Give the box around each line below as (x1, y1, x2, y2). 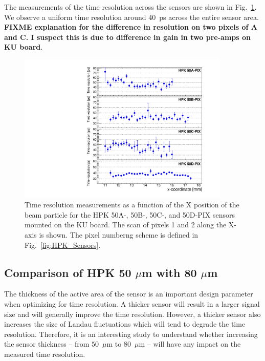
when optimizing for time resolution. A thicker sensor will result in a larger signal (4, 299, 260, 309)
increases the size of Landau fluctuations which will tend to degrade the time (4, 318, 246, 329)
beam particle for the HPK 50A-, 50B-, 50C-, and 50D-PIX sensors (25, 209, 235, 220)
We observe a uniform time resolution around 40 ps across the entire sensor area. (4, 11, 259, 22)
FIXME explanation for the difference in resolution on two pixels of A (4, 22, 257, 32)
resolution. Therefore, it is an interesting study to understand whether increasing (4, 328, 258, 339)
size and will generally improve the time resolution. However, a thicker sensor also (4, 308, 261, 319)
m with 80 (142, 264, 197, 280)
